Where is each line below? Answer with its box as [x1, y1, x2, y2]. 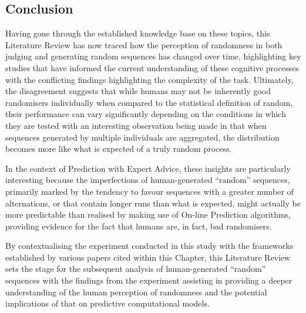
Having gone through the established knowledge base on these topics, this [5, 27, 270, 39]
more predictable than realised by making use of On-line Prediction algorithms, [5, 208, 291, 221]
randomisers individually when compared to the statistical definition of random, [5, 96, 293, 108]
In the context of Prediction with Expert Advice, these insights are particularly [5, 162, 291, 174]
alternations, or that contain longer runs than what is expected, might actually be [5, 197, 301, 209]
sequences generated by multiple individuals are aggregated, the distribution [5, 131, 280, 143]
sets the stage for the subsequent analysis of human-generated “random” [5, 262, 266, 275]
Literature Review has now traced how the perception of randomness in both [5, 38, 283, 51]
